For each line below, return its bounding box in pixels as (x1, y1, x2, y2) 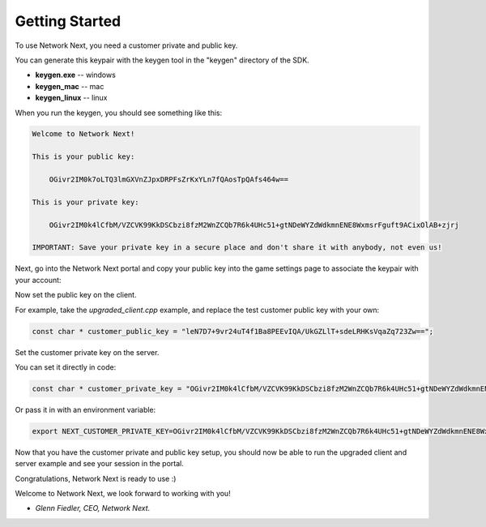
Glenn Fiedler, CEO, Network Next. (35, 503, 151, 513)
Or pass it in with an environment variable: (15, 405, 156, 414)
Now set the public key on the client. (15, 290, 137, 300)
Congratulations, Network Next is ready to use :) (15, 473, 177, 483)
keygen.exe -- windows (35, 70, 117, 80)
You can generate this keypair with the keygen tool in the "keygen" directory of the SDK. (15, 55, 309, 65)
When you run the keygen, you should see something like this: (15, 108, 223, 118)
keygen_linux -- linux (35, 93, 108, 103)
